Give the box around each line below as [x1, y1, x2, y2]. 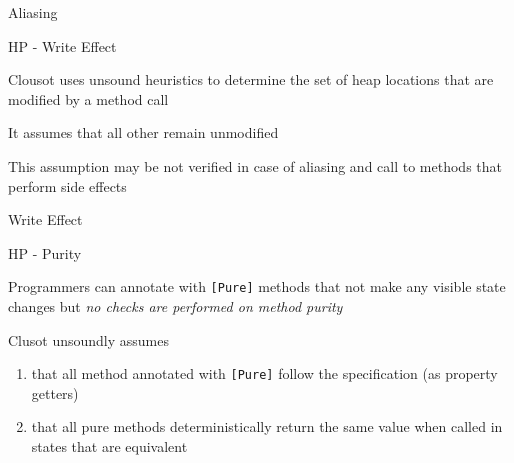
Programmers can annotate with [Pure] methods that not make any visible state [8, 276, 506, 297]
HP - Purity [8, 242, 82, 263]
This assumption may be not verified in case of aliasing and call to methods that [8, 155, 502, 176]
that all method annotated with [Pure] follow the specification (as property [31, 363, 498, 384]
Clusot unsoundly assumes [8, 329, 169, 350]
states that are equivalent [31, 436, 188, 457]
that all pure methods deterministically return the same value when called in [31, 416, 503, 437]
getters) [31, 382, 79, 403]
